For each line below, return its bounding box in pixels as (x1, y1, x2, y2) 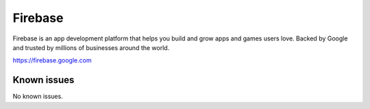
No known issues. (12, 93, 63, 101)
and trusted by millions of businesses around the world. (12, 43, 170, 51)
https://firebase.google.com (12, 56, 92, 64)
